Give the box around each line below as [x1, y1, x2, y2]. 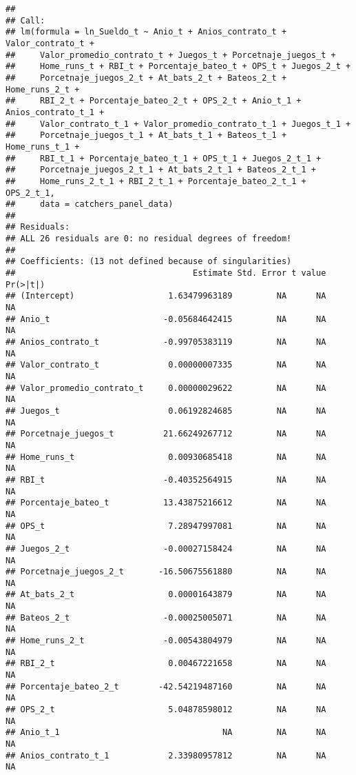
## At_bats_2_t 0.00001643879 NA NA [6, 590, 326, 600]
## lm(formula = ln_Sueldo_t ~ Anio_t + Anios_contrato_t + [6, 27, 287, 37]
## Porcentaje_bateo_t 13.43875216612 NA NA [6, 498, 326, 508]
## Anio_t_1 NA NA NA [6, 727, 326, 738]
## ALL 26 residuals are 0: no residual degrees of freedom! [6, 234, 292, 244]
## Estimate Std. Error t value [6, 268, 326, 279]
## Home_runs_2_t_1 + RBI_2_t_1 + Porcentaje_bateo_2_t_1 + [6, 176, 306, 186]
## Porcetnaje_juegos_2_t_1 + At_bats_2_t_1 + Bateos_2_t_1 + [6, 165, 317, 175]
